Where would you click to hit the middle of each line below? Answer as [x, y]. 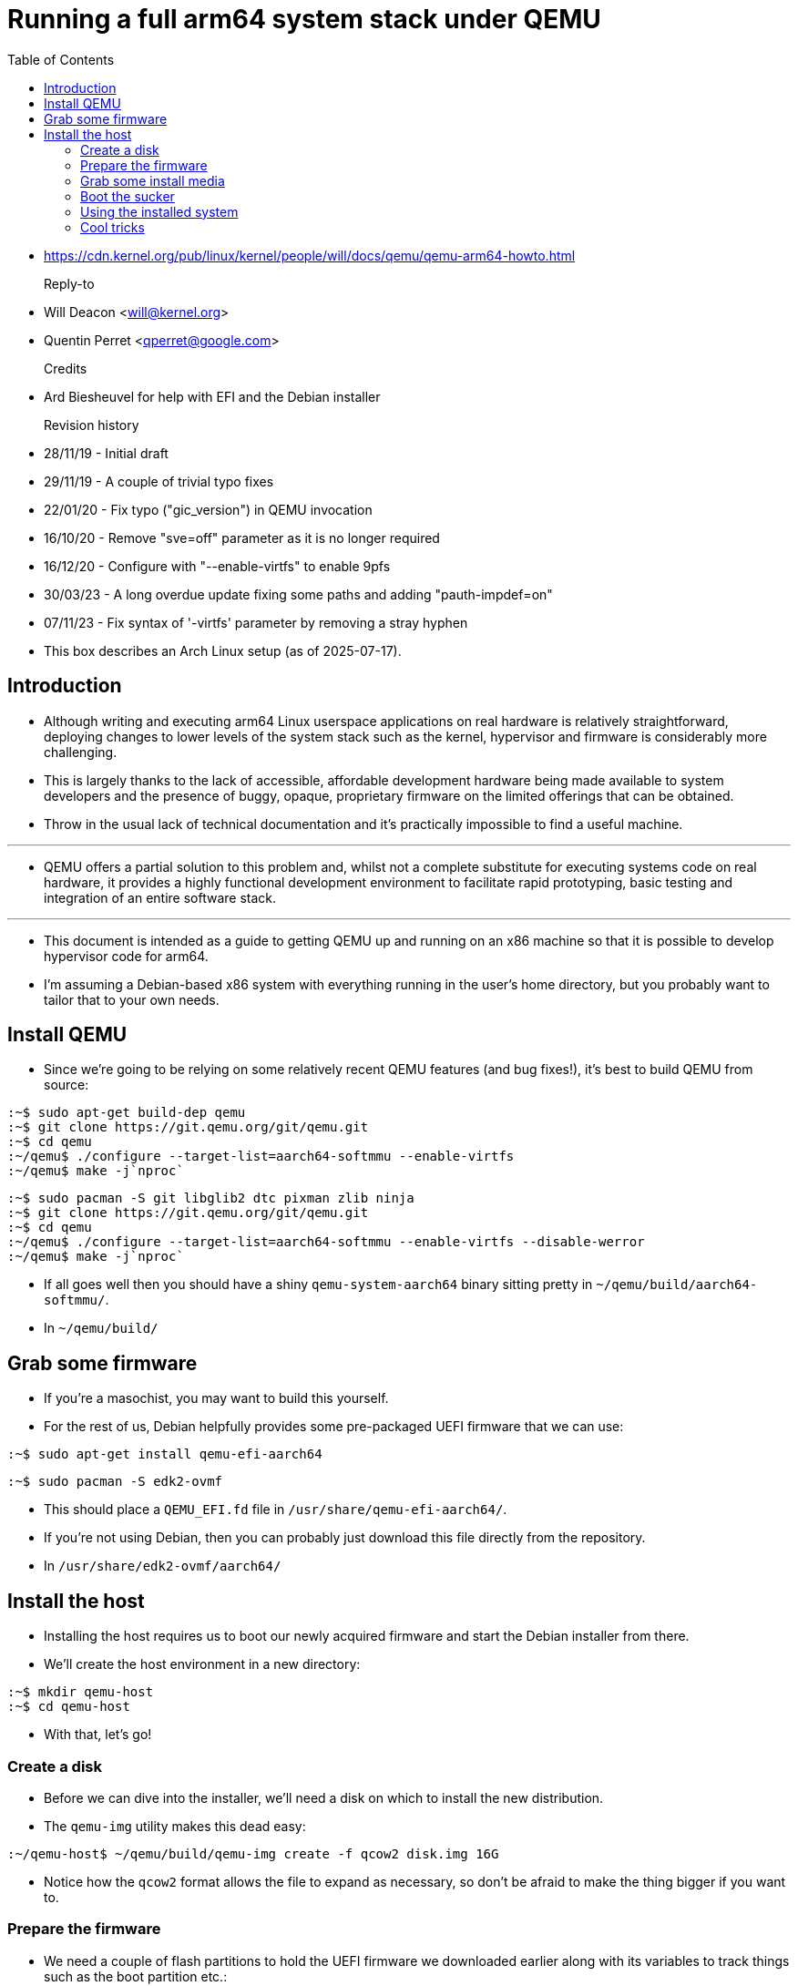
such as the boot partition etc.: [136, 1976]
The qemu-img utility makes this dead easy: [175, 1826]
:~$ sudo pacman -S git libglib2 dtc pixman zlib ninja [211, 1198]
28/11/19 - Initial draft [106, 453]
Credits [66, 368]
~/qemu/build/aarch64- [677, 1285]
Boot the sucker [128, 196]
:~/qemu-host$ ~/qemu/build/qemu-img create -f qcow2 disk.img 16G [253, 1853]
